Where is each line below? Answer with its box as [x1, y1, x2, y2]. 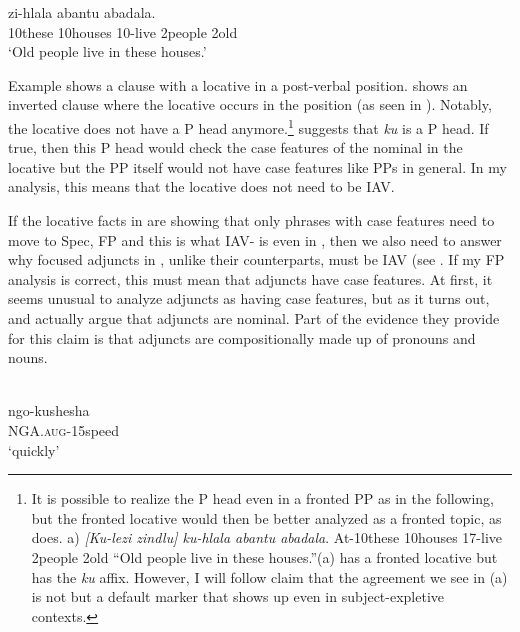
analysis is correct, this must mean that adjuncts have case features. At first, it [8, 268, 493, 289]
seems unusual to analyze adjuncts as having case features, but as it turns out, [8, 288, 490, 309]
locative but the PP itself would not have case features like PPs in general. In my [8, 156, 507, 177]
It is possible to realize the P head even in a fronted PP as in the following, [31, 488, 494, 509]
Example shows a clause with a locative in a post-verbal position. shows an [8, 74, 468, 95]
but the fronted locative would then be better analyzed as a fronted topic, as [31, 507, 502, 528]
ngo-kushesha [8, 400, 90, 421]
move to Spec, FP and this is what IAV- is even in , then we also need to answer [8, 229, 502, 250]
